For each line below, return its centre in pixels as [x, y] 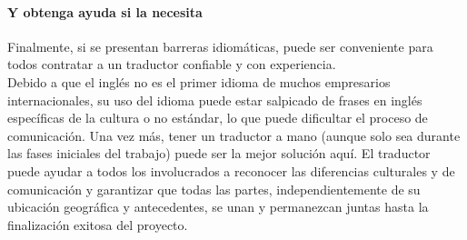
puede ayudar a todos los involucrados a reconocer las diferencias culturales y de [231, 170]
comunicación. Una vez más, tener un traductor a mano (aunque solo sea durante [234, 135]
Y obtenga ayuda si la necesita [105, 11]
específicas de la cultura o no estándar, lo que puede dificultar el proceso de [218, 118]
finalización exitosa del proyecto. [98, 224]
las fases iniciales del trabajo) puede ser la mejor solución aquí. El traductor [219, 153]
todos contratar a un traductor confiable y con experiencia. [172, 64]
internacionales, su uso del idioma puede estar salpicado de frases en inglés [215, 100]
